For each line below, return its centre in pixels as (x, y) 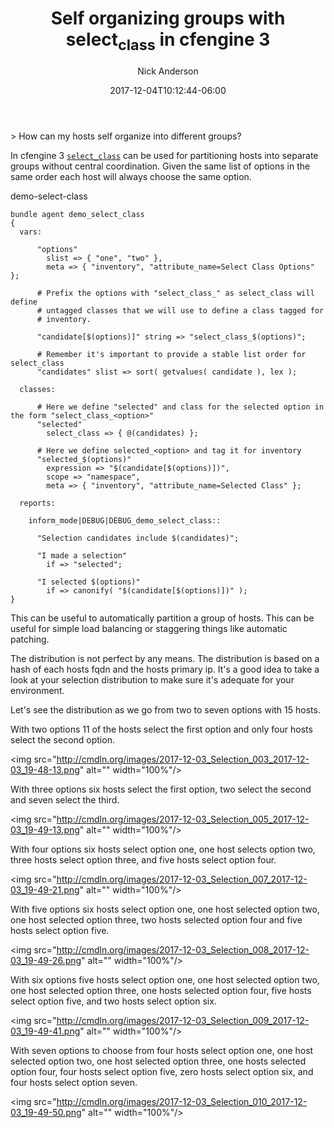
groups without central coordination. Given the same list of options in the (160, 166)
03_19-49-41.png (45, 1031)
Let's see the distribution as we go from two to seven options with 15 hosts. (165, 709)
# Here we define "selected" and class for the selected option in (180, 407)
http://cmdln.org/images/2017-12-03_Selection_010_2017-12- (182, 1101)
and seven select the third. (65, 799)
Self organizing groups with (168, 18)
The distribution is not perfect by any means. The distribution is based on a (165, 658)
